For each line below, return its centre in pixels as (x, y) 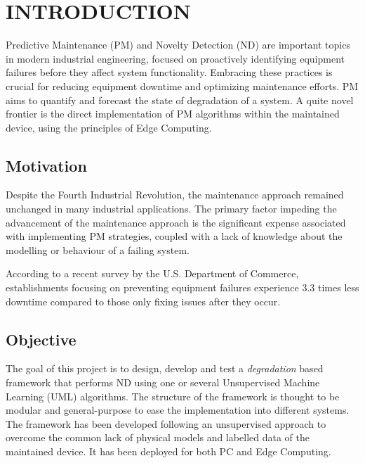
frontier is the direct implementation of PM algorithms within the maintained (173, 114)
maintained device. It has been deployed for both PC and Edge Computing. (168, 451)
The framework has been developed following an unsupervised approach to (166, 423)
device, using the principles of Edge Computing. (109, 127)
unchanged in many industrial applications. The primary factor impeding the (171, 209)
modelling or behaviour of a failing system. (98, 249)
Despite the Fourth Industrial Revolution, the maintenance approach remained (175, 195)
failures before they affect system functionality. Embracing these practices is (169, 72)
